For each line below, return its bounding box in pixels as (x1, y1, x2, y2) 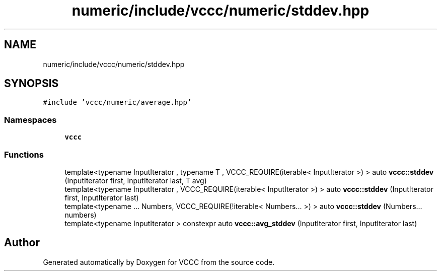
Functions (4, 149, 44, 160)
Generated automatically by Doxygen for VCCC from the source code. (43, 257, 275, 266)
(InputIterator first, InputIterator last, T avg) (64, 176, 207, 185)
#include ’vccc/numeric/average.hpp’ (43, 98, 192, 107)
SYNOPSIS (4, 77, 59, 90)
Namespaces (4, 114, 57, 125)
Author (4, 236, 40, 249)
